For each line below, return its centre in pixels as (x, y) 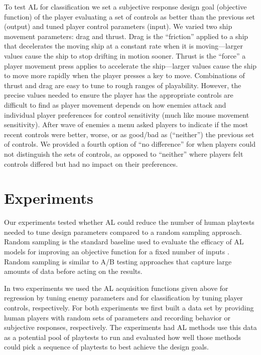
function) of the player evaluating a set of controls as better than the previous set (129, 16)
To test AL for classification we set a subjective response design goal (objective (125, 7)
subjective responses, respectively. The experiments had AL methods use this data (130, 327)
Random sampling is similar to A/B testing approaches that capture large (118, 261)
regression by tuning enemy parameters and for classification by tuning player (123, 298)
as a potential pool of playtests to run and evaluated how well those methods (123, 337)
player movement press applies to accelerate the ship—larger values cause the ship (130, 65)
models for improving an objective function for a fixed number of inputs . (117, 251)
